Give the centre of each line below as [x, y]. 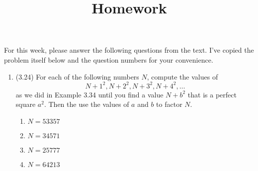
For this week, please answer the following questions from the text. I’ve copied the [129, 50]
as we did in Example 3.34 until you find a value [89, 94]
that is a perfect [212, 94]
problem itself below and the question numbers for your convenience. [109, 59]
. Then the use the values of [86, 104]
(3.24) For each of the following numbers [77, 76]
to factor [169, 104]
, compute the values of [182, 76]
